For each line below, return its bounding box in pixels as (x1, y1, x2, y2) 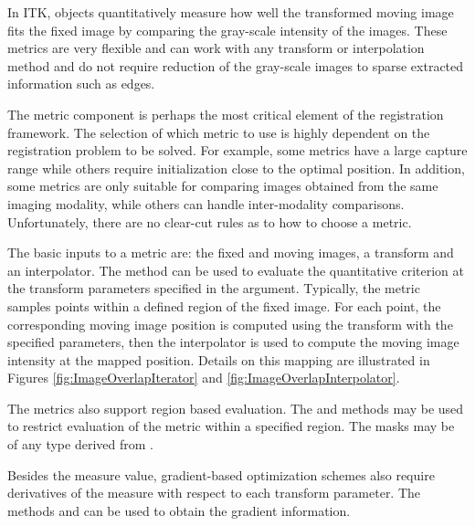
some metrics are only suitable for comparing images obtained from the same (7, 176, 438, 195)
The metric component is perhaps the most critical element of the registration (7, 104, 444, 123)
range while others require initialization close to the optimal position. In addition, (7, 158, 465, 177)
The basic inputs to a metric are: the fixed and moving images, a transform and (7, 243, 454, 262)
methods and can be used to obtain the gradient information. (7, 500, 351, 520)
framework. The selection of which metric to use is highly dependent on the (7, 122, 430, 142)
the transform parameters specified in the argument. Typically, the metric (7, 279, 420, 298)
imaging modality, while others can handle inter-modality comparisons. (7, 194, 405, 213)
